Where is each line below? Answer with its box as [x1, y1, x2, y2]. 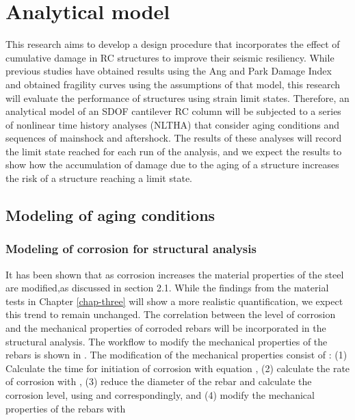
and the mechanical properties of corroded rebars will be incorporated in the [5, 321, 326, 335]
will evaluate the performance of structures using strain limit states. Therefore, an [5, 90, 350, 105]
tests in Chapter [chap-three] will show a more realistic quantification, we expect [5, 293, 343, 308]
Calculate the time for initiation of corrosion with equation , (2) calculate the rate [5, 360, 350, 375]
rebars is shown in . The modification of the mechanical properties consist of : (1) [5, 347, 347, 362]
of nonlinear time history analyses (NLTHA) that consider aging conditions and [5, 117, 340, 131]
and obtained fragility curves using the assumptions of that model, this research [5, 77, 341, 91]
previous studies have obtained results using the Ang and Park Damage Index [5, 64, 332, 78]
